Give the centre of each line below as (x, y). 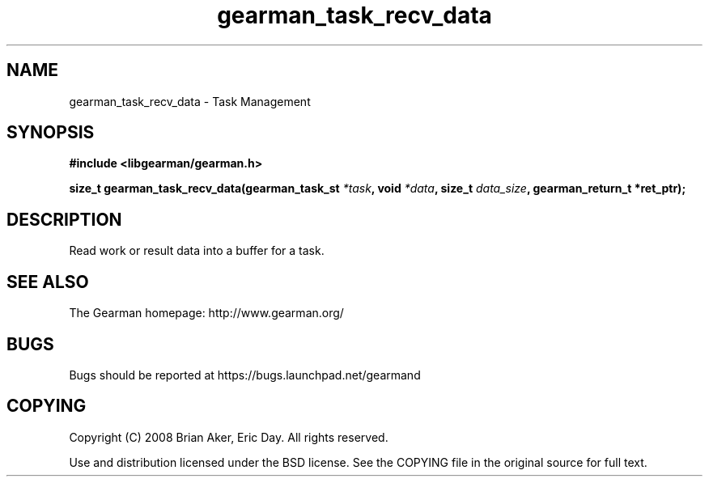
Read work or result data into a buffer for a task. (197, 251)
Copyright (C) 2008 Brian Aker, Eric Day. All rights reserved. (229, 437)
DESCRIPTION (64, 219)
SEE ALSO (48, 282)
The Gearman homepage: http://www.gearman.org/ (206, 313)
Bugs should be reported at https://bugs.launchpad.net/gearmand (245, 375)
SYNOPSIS (51, 133)
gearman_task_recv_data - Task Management (190, 101)
